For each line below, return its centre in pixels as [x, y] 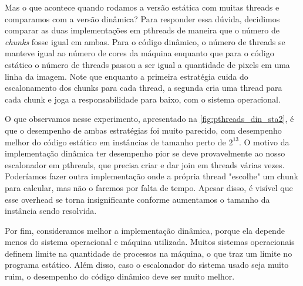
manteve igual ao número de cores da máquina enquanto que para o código [139, 53]
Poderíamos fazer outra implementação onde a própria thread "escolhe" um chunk [151, 176]
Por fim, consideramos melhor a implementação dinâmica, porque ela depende [145, 230]
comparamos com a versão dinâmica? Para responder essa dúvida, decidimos [142, 18]
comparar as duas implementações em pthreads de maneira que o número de [142, 30]
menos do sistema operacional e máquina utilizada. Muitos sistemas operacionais [150, 242]
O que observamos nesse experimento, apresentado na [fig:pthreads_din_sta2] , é [149, 119]
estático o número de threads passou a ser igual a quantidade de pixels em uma [147, 64]
